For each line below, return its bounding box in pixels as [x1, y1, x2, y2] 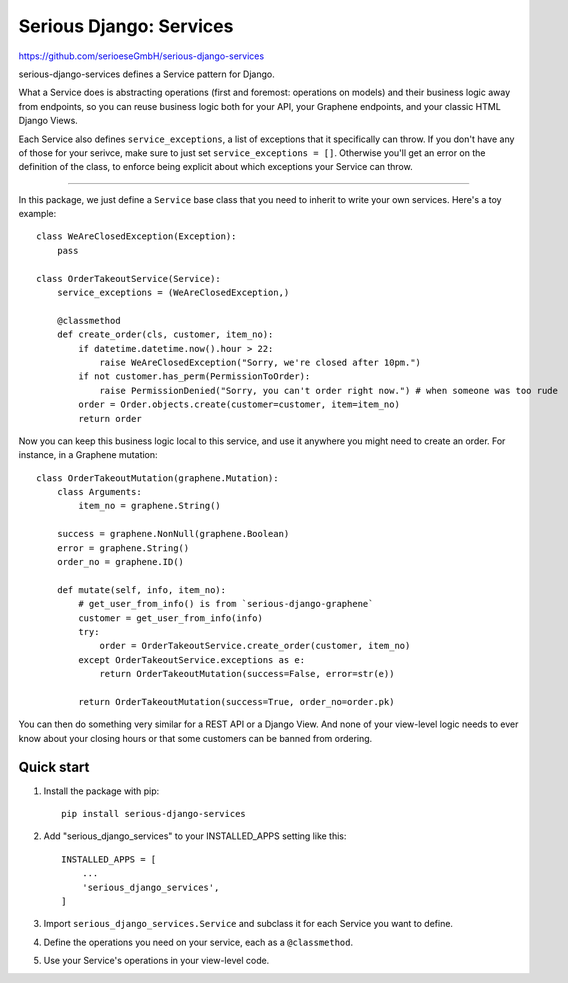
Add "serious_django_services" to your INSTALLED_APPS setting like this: [43, 830, 347, 842]
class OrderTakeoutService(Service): [36, 273, 222, 284]
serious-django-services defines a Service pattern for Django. [18, 68, 275, 80]
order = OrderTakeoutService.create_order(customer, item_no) [99, 640, 411, 652]
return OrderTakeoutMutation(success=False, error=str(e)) [99, 668, 395, 680]
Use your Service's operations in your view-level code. [43, 955, 270, 967]
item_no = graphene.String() [78, 500, 222, 512]
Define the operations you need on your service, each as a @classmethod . [43, 936, 354, 948]
